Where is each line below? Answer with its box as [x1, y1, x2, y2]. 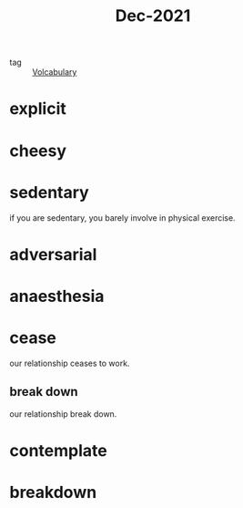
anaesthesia [9, 285, 105, 306]
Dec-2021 [115, 5, 191, 26]
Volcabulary [32, 67, 77, 78]
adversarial [9, 244, 97, 264]
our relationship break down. [9, 408, 117, 420]
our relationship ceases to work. [9, 358, 130, 368]
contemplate [9, 440, 107, 461]
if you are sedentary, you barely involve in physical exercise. [9, 212, 236, 223]
